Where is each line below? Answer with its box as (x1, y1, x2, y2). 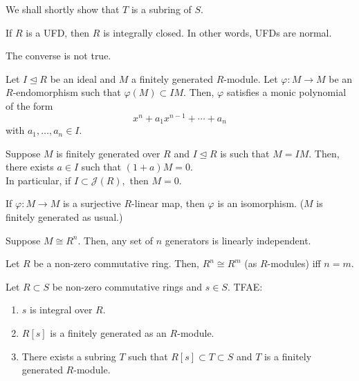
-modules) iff (267, 256, 321, 271)
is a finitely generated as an (50, 326, 167, 340)
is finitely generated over (56, 146, 160, 160)
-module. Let (223, 71, 278, 86)
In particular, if (6, 173, 71, 187)
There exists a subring (21, 349, 116, 363)
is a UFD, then (26, 25, 90, 39)
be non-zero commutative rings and (52, 279, 202, 293)
